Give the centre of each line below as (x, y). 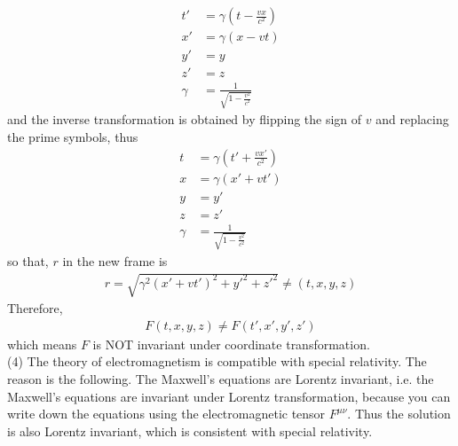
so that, (28, 260)
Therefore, (35, 308)
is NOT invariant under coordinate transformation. (231, 344)
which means (42, 344)
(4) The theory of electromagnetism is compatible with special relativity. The (217, 361)
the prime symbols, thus (73, 136)
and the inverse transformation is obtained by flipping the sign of (185, 119)
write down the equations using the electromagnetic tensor (166, 414)
